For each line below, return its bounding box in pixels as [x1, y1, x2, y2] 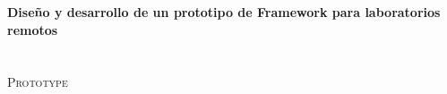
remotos [7, 20, 58, 38]
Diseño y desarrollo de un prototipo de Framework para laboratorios [7, 3, 441, 21]
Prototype [7, 73, 68, 91]
